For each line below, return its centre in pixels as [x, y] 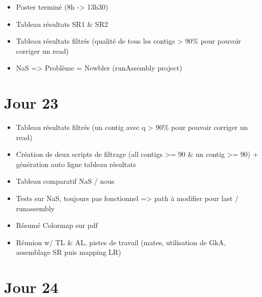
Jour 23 [31, 103]
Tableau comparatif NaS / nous [65, 181]
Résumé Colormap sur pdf [57, 225]
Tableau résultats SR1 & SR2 [62, 24]
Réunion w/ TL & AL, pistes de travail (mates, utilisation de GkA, [121, 242]
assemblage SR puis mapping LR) [69, 252]
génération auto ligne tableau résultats [76, 164]
